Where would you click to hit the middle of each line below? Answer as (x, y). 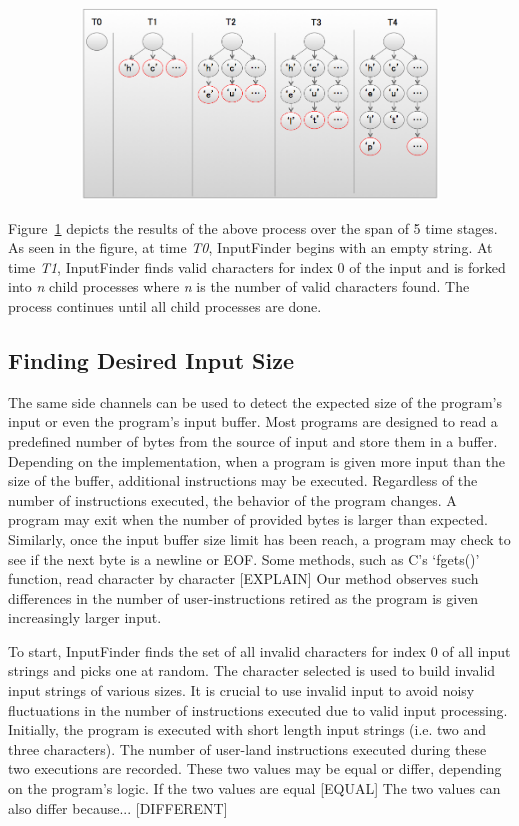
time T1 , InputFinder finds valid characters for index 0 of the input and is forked (257, 266)
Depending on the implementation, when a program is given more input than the (257, 460)
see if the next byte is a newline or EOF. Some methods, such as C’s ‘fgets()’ (244, 558)
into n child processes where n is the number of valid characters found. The (239, 286)
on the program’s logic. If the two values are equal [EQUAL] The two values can (254, 788)
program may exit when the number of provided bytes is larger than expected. (248, 519)
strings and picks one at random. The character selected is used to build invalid (252, 670)
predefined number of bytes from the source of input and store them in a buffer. (253, 440)
